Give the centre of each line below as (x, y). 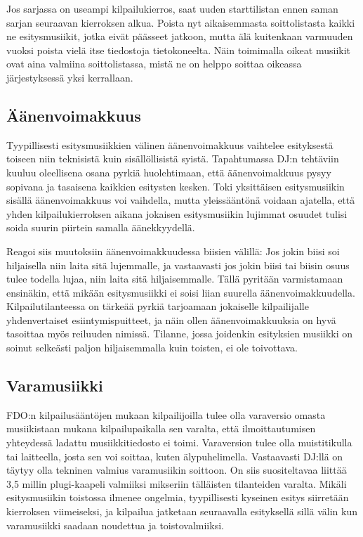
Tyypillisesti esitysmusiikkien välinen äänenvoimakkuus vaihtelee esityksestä (170, 144)
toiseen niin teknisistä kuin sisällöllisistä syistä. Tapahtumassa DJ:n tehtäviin (173, 158)
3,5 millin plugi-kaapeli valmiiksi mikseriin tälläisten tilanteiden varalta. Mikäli (177, 483)
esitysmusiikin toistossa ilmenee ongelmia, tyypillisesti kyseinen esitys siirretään (178, 497)
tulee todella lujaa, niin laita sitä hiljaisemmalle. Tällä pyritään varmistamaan (175, 279)
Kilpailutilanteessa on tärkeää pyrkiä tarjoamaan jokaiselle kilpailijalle (158, 306)
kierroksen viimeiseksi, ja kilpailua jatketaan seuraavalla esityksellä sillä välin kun (182, 511)
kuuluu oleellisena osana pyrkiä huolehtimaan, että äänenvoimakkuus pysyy (169, 172)
